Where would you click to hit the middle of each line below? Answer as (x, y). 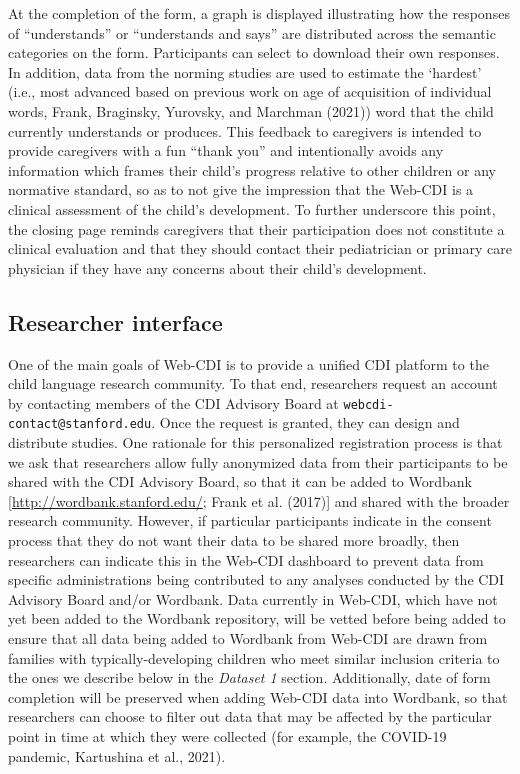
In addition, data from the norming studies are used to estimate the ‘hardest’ (245, 71)
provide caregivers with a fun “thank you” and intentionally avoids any (226, 150)
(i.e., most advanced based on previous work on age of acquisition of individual (250, 91)
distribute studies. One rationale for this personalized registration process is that (255, 442)
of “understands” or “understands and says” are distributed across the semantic (252, 32)
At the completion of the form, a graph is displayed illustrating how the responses (259, 13)
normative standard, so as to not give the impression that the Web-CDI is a (241, 189)
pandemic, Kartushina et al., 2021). (117, 755)
